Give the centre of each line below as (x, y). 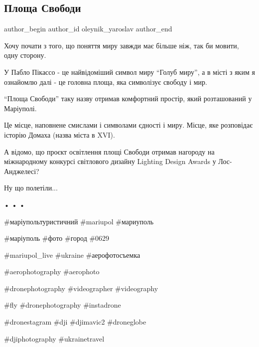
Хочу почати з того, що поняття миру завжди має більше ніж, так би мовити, (122, 45)
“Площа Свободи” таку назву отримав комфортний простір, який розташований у (128, 98)
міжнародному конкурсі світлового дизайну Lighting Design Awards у (110, 161)
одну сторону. (25, 55)
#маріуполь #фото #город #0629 (57, 238)
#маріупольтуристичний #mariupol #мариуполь (79, 221)
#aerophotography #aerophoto (52, 271)
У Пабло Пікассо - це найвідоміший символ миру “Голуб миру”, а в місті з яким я (129, 72)
